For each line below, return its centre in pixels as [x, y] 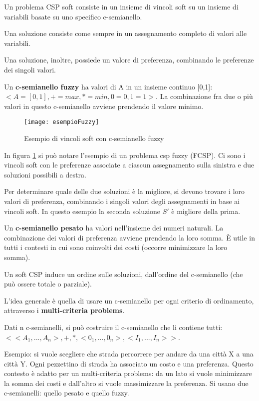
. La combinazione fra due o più [204, 96]
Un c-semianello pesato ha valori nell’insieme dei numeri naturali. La [114, 228]
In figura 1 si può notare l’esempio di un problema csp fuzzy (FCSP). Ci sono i [125, 155]
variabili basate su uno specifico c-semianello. [73, 16]
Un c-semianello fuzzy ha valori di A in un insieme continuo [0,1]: [108, 86]
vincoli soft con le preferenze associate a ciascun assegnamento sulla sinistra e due [129, 165]
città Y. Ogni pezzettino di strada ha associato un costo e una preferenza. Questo [129, 363]
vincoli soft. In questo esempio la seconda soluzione [82, 211]
